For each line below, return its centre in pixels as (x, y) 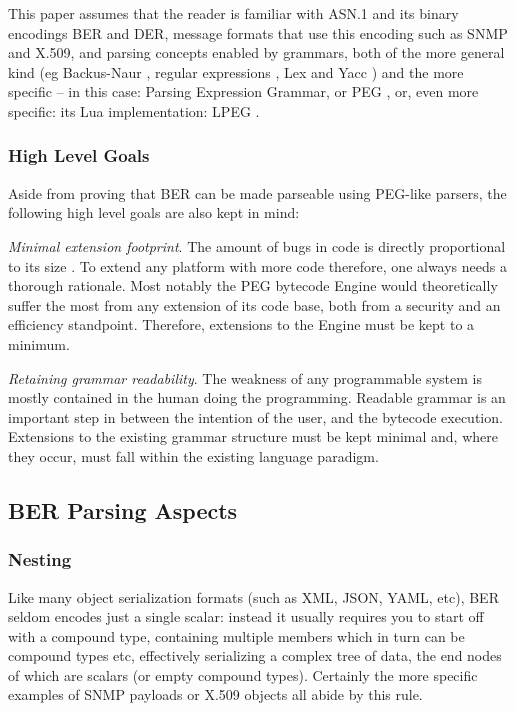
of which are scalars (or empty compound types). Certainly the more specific (243, 674)
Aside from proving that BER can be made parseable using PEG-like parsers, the (257, 192)
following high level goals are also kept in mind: (154, 212)
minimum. (39, 343)
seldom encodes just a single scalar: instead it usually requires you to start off (246, 616)
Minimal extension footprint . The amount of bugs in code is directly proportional (257, 245)
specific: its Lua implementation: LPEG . (134, 110)
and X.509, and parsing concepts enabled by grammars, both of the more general (256, 52)
